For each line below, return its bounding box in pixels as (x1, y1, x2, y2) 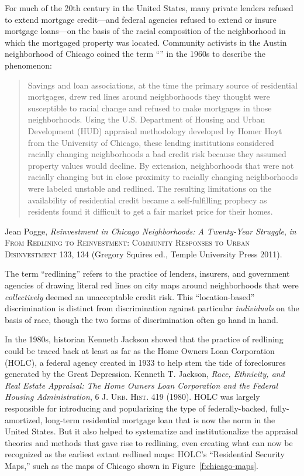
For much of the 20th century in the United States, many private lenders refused (5, 2, 293, 13)
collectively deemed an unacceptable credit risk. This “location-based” (5, 290, 255, 302)
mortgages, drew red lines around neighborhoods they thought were (27, 90, 270, 103)
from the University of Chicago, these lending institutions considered (27, 136, 274, 148)
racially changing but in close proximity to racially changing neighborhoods (27, 171, 298, 183)
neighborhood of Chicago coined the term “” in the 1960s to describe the (5, 47, 265, 60)
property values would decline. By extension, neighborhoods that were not (27, 159, 294, 171)
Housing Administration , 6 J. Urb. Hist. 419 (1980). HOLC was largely (5, 390, 260, 403)
